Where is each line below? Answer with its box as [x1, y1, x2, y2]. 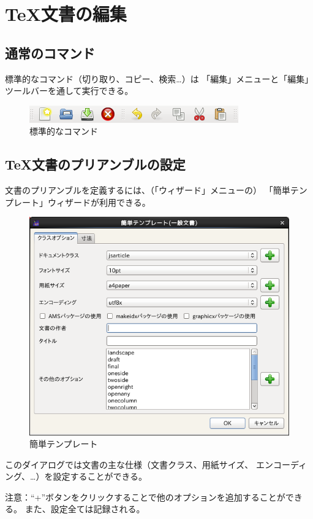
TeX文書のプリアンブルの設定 [5, 155, 186, 174]
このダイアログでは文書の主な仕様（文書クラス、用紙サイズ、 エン [5, 458, 273, 470]
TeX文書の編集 [5, 1, 127, 26]
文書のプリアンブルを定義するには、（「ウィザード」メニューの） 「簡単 [5, 184, 290, 197]
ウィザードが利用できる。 [47, 195, 151, 208]
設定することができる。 [53, 470, 148, 483]
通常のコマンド [5, 43, 95, 62]
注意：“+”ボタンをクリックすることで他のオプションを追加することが [5, 490, 285, 503]
